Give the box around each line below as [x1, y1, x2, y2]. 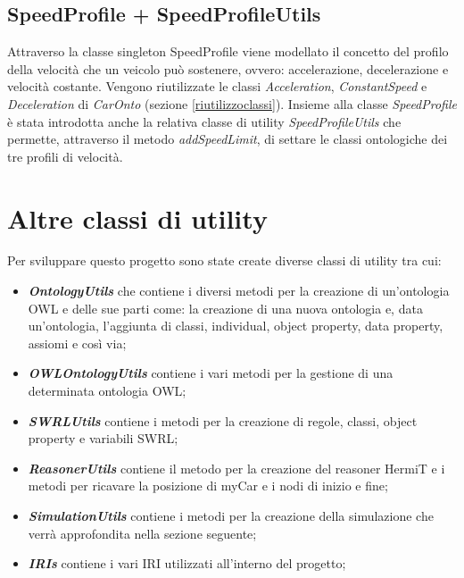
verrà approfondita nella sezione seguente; [28, 524, 257, 542]
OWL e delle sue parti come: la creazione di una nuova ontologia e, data [28, 298, 423, 317]
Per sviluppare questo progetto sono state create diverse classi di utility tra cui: [7, 251, 442, 270]
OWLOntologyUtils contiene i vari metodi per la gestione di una [28, 364, 394, 382]
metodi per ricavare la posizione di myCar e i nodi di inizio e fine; [28, 476, 388, 495]
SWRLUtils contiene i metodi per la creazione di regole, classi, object [28, 411, 418, 430]
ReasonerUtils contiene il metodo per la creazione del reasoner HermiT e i [28, 458, 445, 477]
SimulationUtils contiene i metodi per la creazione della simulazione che [28, 507, 434, 525]
